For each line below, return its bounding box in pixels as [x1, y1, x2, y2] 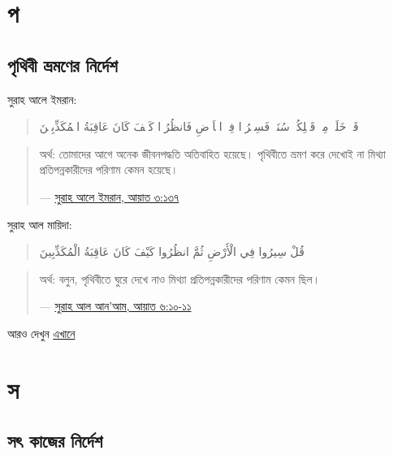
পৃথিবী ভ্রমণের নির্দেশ [7, 52, 118, 77]
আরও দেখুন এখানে [7, 324, 76, 341]
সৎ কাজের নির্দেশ [7, 428, 103, 453]
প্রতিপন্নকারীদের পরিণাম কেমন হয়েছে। [39, 161, 179, 178]
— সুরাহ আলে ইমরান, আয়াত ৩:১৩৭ [39, 188, 179, 205]
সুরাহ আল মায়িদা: [7, 215, 72, 232]
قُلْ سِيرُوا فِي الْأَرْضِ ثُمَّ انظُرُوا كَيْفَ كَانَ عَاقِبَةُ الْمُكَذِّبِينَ [39, 243, 304, 260]
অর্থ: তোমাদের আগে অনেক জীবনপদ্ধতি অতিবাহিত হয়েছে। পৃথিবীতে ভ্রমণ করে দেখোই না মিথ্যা [39, 145, 386, 162]
